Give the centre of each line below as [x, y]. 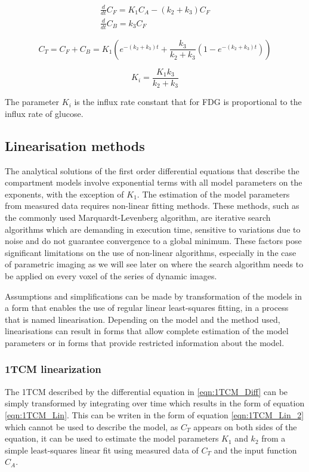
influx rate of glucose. [44, 113]
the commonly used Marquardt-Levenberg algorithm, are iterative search [138, 218]
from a [274, 438]
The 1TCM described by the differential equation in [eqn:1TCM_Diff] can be [146, 391]
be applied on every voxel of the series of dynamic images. [111, 276]
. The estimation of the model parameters [213, 194]
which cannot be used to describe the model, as [92, 426]
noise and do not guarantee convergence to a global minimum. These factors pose [153, 241]
